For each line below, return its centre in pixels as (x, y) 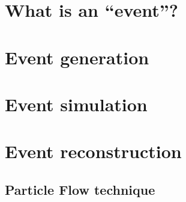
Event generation (77, 57)
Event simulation (76, 104)
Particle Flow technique (80, 189)
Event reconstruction (93, 151)
